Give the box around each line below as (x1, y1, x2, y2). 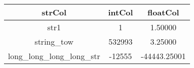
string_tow (34, 36, 73, 47)
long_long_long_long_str (8, 50, 100, 62)
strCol (41, 6, 66, 18)
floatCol (147, 6, 179, 18)
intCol (108, 6, 133, 18)
